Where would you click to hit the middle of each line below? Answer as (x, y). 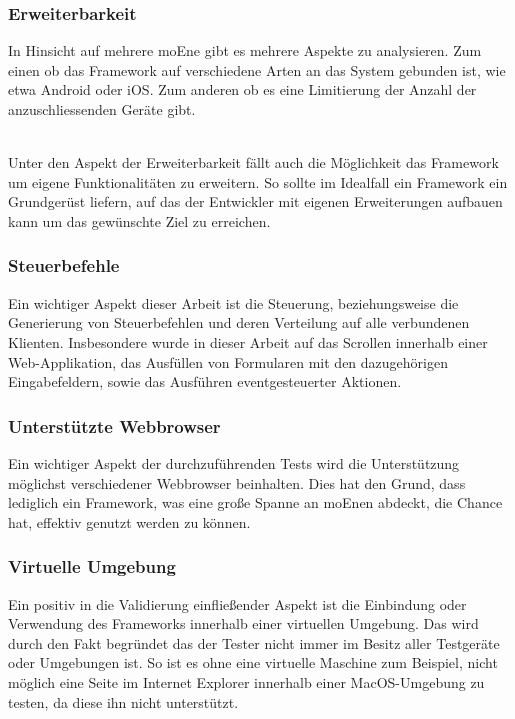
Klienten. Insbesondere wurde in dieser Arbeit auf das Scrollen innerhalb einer (248, 341)
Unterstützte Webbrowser (114, 425)
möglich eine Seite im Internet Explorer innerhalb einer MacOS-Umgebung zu (246, 681)
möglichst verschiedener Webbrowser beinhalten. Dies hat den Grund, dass (237, 482)
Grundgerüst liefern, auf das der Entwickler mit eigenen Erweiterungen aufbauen (255, 201)
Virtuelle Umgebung (92, 566)
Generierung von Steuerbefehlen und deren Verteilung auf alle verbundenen (239, 322)
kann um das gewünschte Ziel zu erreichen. (139, 220)
